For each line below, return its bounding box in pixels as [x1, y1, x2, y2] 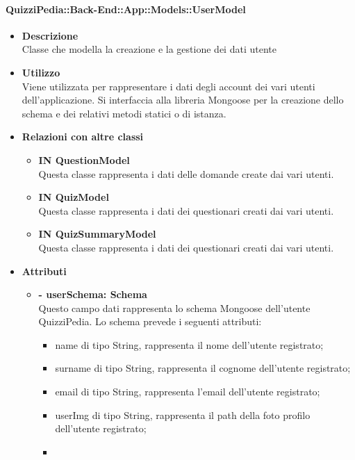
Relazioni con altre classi [22, 129, 144, 144]
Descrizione [22, 28, 79, 42]
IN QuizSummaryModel [38, 227, 156, 241]
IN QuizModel [38, 190, 109, 204]
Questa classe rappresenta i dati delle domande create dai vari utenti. [38, 166, 334, 181]
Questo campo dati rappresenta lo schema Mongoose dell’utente [38, 300, 311, 315]
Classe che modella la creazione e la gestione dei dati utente [22, 42, 276, 56]
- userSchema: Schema [38, 287, 147, 302]
